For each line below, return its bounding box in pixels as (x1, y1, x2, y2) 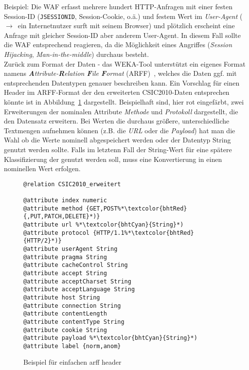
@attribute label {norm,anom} (23, 342, 121, 350)
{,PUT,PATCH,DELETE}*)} (23, 213, 100, 220)
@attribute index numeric (23, 197, 107, 204)
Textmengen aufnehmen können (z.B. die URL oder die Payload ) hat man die (4, 125, 235, 135)
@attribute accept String (23, 269, 107, 277)
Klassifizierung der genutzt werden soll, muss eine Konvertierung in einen (4, 154, 222, 164)
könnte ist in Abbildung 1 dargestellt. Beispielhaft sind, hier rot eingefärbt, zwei (4, 97, 244, 106)
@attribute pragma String (23, 253, 107, 261)
